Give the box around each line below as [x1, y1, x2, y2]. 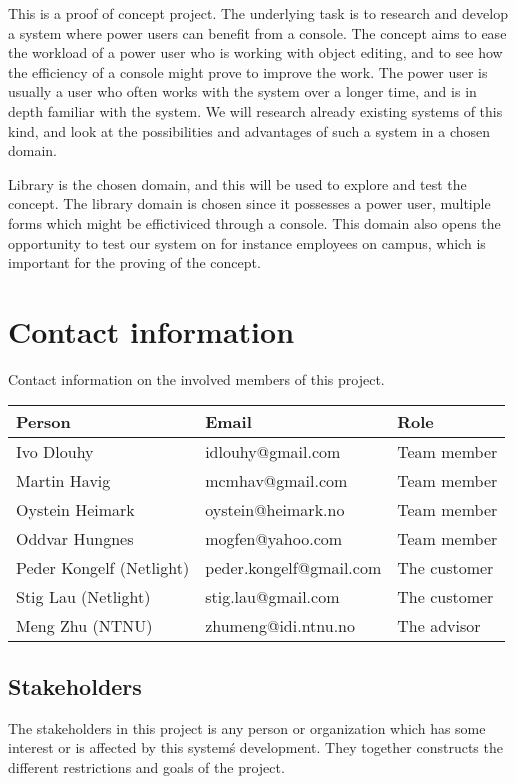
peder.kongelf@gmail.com [205, 556, 382, 580]
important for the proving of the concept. [8, 252, 261, 273]
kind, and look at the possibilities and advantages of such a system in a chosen [8, 120, 491, 141]
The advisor [397, 614, 481, 638]
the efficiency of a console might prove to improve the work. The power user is [8, 61, 488, 82]
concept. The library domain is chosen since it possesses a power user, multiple [8, 193, 491, 214]
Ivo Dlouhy [16, 440, 94, 464]
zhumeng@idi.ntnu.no [205, 614, 355, 638]
